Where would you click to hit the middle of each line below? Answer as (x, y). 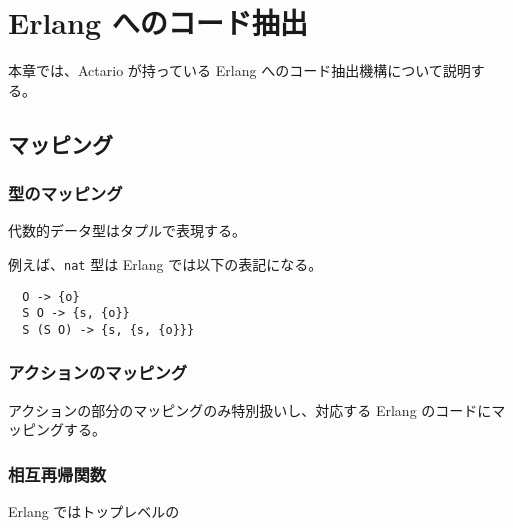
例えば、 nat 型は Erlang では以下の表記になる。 (165, 263)
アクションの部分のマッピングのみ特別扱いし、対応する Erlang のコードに (250, 409)
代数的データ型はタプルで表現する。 (127, 230)
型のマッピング (65, 193)
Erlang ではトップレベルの (94, 511)
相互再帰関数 (57, 473)
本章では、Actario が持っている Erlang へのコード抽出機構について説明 (239, 70)
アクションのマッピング (98, 372)
